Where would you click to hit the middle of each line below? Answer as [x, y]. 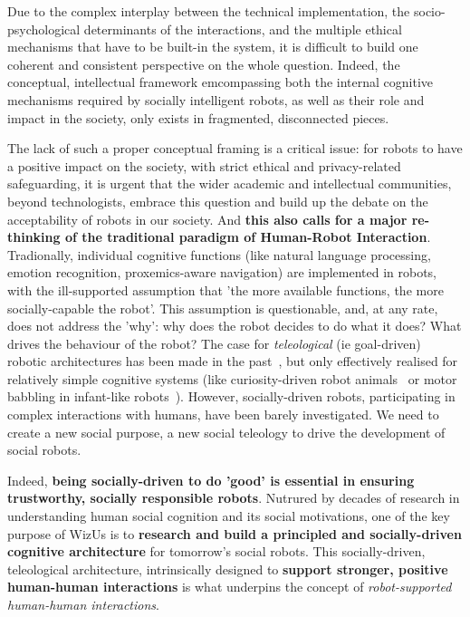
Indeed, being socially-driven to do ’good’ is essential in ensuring [211, 480]
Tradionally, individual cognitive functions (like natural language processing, [219, 254]
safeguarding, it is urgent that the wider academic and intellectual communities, [230, 183]
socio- [429, 11]
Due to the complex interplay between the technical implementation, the [209, 11]
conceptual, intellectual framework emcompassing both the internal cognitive [221, 82]
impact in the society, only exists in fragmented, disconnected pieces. [198, 117]
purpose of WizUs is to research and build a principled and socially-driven [235, 533]
